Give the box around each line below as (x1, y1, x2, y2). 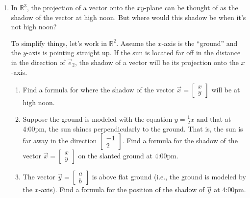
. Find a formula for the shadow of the (122, 135, 238, 146)
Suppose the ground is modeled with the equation (23, 113, 173, 124)
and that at (197, 113, 231, 124)
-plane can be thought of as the (144, 2, 238, 12)
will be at (211, 85, 240, 95)
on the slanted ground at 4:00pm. (78, 151, 178, 161)
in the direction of (11, 57, 65, 67)
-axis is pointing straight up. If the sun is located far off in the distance (26, 47, 241, 58)
